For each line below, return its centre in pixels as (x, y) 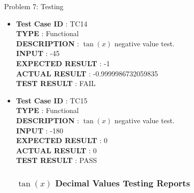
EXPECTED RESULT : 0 (62, 140)
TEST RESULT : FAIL (56, 83)
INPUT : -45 (38, 53)
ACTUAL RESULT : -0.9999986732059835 (87, 73)
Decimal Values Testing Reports (123, 183)
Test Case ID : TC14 (52, 23)
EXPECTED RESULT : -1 (63, 63)
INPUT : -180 (39, 130)
